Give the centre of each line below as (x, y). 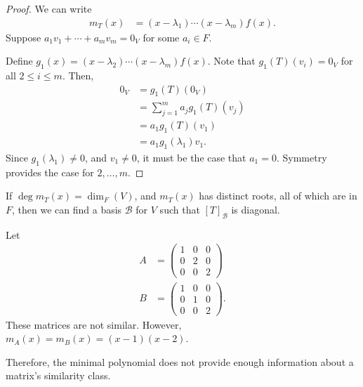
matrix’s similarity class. (58, 375)
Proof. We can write (49, 8)
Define (19, 61)
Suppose (24, 37)
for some (161, 37)
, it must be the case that (191, 157)
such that (180, 209)
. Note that (231, 61)
